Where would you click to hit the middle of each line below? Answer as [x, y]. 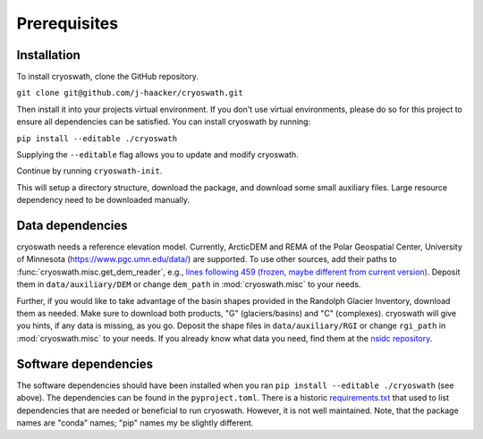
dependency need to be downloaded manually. [103, 200]
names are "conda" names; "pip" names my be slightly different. [135, 422]
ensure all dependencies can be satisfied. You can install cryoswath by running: [164, 122]
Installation [48, 55]
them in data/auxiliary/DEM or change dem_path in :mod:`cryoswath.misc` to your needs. [189, 284]
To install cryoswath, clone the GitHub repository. [107, 77]
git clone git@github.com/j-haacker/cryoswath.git [130, 93]
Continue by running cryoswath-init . [89, 171]
